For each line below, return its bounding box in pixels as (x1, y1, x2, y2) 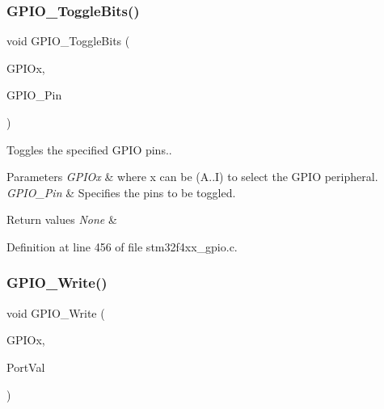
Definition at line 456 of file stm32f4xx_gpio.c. (6, 238, 238, 255)
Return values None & (6, 211, 117, 228)
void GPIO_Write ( (6, 304, 105, 321)
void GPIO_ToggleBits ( (6, 32, 130, 49)
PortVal (6, 358, 45, 375)
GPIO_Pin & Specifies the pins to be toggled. (6, 183, 236, 200)
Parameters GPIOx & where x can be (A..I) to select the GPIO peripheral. (6, 168, 378, 185)
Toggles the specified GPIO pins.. (6, 141, 172, 158)
